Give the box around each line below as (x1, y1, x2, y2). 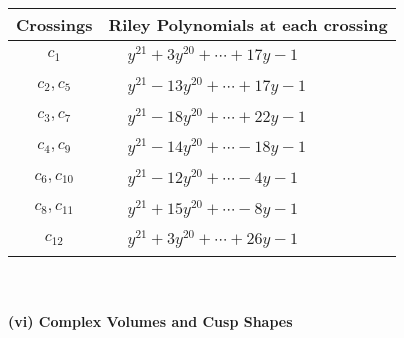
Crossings (16, 13, 93, 36)
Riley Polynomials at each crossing (108, 13, 388, 36)
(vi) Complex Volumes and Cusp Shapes (8, 310, 293, 331)
